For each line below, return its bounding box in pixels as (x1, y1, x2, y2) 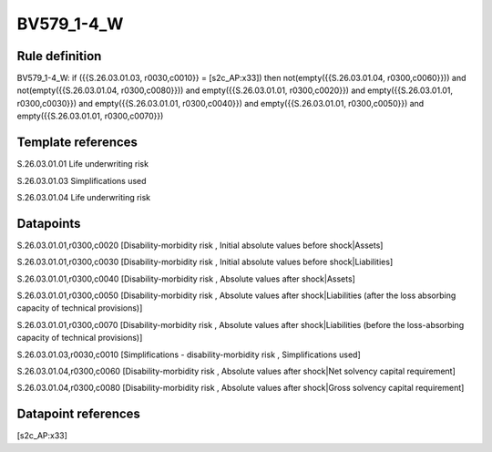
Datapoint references (16, 406, 141, 422)
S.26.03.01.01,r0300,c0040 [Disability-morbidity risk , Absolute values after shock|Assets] (16, 273, 355, 284)
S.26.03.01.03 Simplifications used (16, 175, 147, 186)
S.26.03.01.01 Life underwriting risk (16, 159, 149, 169)
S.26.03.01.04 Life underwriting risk (16, 191, 151, 202)
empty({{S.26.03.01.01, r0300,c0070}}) (16, 110, 164, 122)
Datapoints (16, 215, 81, 231)
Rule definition (16, 48, 102, 64)
